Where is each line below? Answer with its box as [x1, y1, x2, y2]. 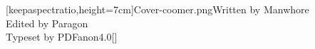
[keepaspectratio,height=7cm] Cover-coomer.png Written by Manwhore [6, 2, 309, 16]
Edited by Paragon [6, 15, 88, 30]
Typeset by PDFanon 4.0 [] [6, 29, 118, 44]
